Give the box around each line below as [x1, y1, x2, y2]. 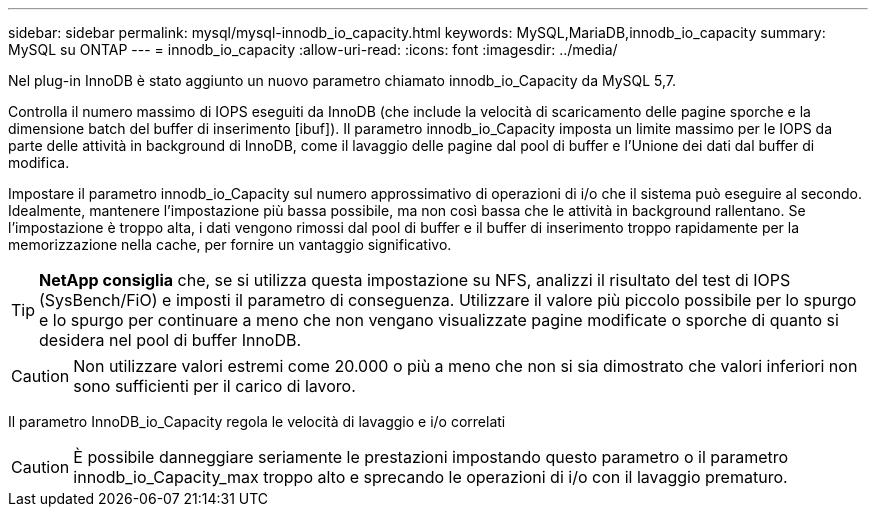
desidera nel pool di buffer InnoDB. [39, 330, 302, 350]
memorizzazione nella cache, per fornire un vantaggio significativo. [8, 236, 452, 253]
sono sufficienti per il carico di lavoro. [73, 376, 356, 396]
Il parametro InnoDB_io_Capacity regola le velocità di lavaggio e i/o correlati [8, 413, 506, 430]
